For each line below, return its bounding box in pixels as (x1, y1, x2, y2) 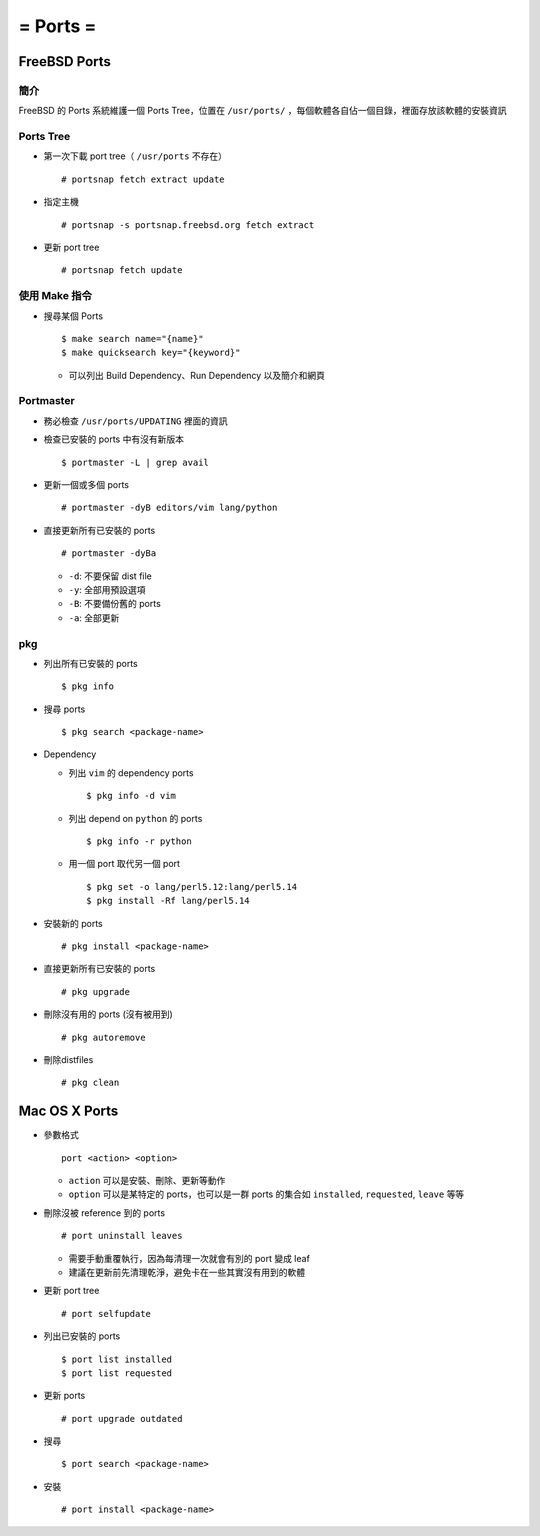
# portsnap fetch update (61, 265, 183, 276)
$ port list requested (61, 1367, 173, 1379)
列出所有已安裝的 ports (43, 657, 139, 669)
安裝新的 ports (43, 917, 104, 929)
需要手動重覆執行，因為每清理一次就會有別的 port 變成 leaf (68, 1252, 310, 1264)
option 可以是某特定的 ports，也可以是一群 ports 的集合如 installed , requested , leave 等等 (68, 1188, 465, 1200)
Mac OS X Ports (18, 1103, 119, 1120)
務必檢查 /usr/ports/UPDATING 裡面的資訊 (43, 415, 229, 427)
